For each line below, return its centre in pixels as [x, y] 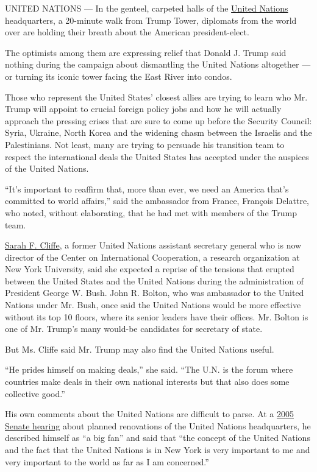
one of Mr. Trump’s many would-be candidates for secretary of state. [134, 329]
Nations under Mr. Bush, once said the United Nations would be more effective [153, 305]
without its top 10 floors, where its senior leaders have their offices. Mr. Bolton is [157, 316]
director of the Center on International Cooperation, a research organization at [152, 257]
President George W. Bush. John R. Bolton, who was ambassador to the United [155, 293]
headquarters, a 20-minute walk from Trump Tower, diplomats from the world [151, 20]
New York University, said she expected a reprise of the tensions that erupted [150, 269]
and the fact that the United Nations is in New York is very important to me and [158, 449]
